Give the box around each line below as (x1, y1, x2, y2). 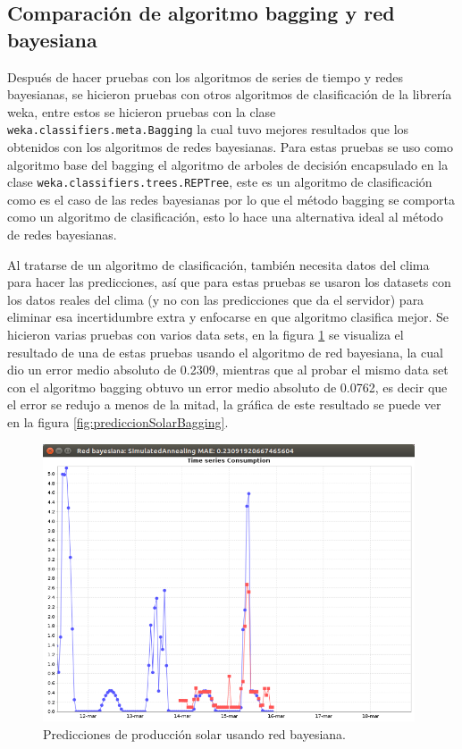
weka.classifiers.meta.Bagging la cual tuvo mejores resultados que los (7, 120, 409, 139)
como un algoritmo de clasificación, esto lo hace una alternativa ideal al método (7, 207, 443, 226)
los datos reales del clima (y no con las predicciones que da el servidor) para (7, 290, 424, 308)
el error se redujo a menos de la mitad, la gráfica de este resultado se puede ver (7, 395, 441, 414)
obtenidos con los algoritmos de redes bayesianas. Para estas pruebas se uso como (7, 138, 453, 156)
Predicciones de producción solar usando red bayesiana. (43, 724, 347, 743)
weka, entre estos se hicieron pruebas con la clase (7, 102, 276, 121)
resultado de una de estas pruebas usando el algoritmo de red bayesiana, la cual (7, 342, 443, 361)
